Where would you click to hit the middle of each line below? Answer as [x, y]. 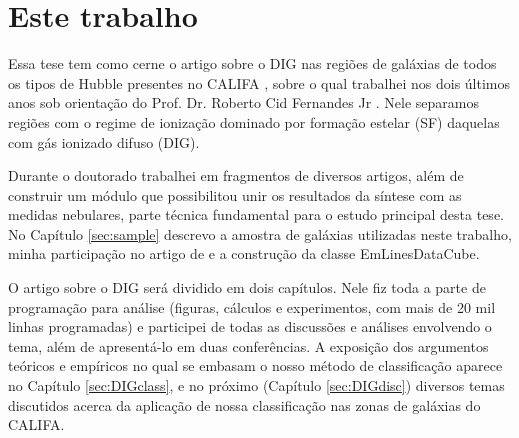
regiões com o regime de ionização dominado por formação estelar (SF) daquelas [254, 121]
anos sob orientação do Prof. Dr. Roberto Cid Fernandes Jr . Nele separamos [244, 102]
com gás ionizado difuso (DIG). [104, 141]
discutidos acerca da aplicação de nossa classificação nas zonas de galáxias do [244, 404]
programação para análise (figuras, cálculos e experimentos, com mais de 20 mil [252, 306]
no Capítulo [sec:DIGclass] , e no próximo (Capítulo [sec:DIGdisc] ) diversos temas [256, 385]
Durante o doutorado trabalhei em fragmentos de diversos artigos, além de [236, 175]
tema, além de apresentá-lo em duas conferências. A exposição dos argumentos [248, 345]
